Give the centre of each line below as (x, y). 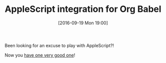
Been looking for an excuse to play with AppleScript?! (59, 45)
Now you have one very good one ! (40, 55)
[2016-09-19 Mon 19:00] (83, 23)
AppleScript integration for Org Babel (83, 9)
